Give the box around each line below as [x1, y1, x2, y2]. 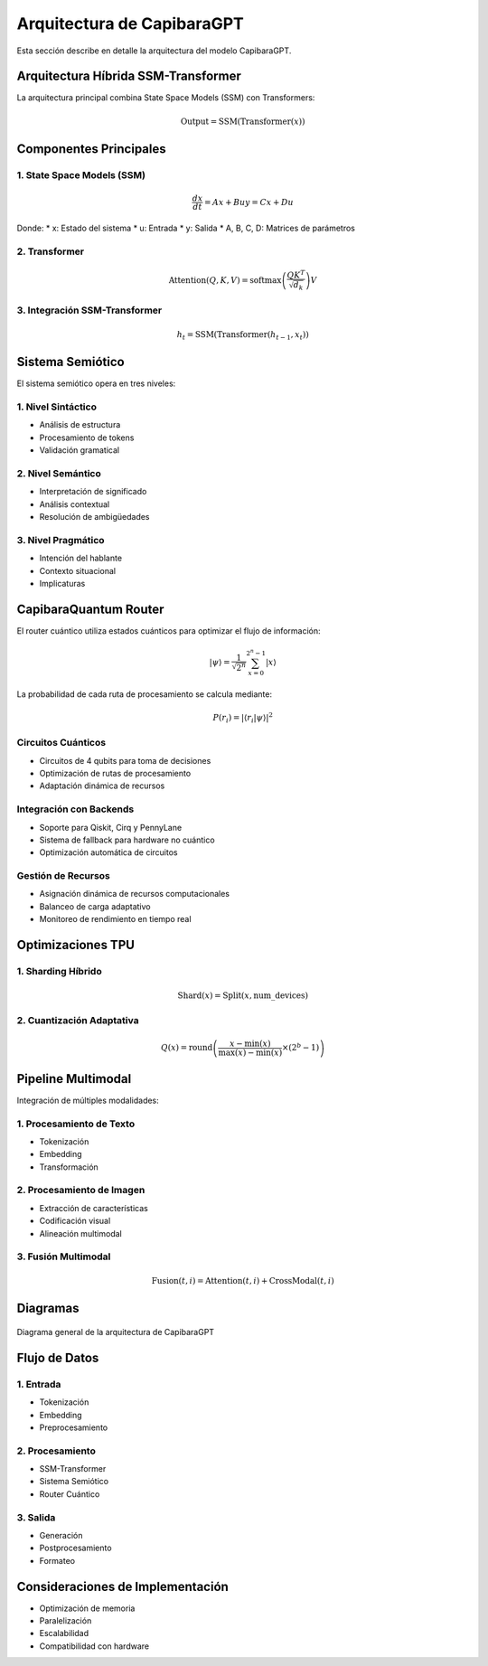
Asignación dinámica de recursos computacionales [39, 889, 230, 899]
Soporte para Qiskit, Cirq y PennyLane [39, 822, 183, 833]
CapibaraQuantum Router [16, 601, 164, 617]
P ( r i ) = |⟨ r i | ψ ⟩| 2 [212, 711, 273, 725]
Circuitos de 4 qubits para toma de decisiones [39, 755, 211, 766]
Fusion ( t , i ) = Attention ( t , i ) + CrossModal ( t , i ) [151, 1275, 334, 1286]
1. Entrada [16, 1378, 61, 1390]
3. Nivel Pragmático [16, 533, 105, 546]
